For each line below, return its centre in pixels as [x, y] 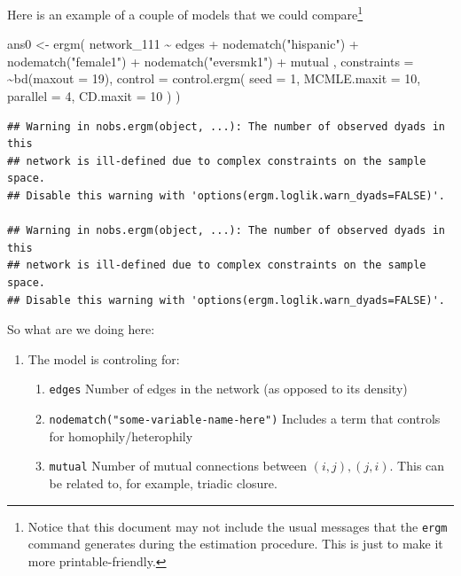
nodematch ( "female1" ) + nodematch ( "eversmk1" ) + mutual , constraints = [211, 61]
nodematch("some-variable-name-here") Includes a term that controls [245, 418]
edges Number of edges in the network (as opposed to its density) [228, 389]
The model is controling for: [104, 358]
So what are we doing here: [81, 329]
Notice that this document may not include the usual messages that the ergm [238, 526]
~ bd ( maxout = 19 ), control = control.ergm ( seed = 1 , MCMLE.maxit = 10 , [214, 78]
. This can [417, 466]
